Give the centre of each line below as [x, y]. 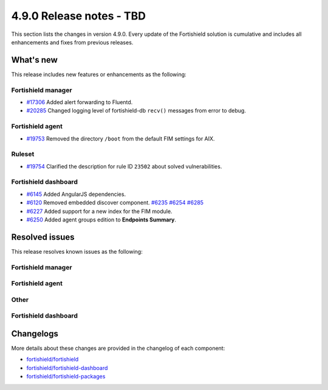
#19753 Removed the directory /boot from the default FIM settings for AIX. [121, 138]
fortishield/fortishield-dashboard [67, 367]
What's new [34, 60]
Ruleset [23, 154]
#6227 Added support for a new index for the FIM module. [99, 211]
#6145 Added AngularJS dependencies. [76, 194]
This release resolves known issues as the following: [77, 251]
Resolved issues [43, 237]
